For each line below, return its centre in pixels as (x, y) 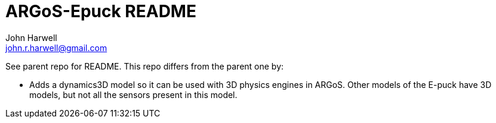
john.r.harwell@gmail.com (56, 48)
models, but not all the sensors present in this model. (133, 94)
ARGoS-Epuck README (101, 11)
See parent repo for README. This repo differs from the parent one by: (145, 66)
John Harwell (31, 37)
